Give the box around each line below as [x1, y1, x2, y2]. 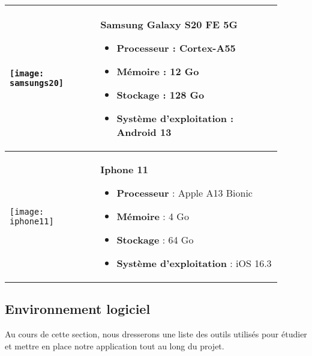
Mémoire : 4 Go [116, 209, 189, 223]
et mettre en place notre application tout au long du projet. [5, 339, 224, 352]
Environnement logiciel [5, 299, 151, 318]
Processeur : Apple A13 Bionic [116, 186, 253, 200]
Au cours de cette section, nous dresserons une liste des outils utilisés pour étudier [5, 328, 307, 340]
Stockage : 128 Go [116, 88, 205, 102]
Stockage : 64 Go [116, 233, 194, 247]
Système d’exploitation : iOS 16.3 [116, 256, 272, 270]
